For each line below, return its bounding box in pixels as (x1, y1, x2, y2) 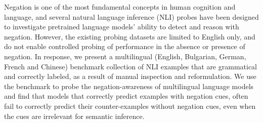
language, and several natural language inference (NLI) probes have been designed (4, 11, 259, 22)
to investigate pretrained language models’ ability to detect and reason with (4, 21, 239, 32)
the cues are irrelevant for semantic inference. (4, 110, 145, 121)
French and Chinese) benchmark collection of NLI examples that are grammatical (4, 61, 257, 71)
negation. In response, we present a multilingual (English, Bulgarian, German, (4, 51, 246, 61)
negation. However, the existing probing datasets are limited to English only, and (4, 31, 255, 42)
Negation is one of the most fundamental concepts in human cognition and (4, 2, 236, 12)
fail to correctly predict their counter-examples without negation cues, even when (4, 100, 256, 111)
